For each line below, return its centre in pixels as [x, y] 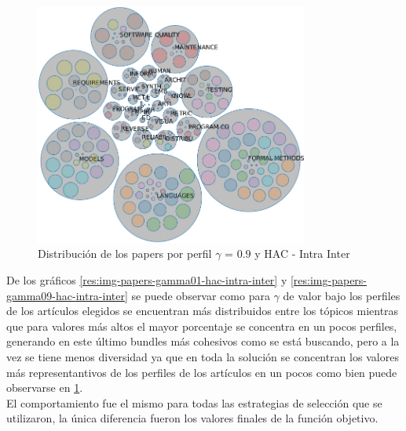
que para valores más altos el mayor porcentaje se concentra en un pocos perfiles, [202, 326]
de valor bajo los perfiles [342, 295]
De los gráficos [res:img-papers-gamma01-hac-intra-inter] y [147, 279]
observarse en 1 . [45, 388]
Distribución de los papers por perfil [125, 254]
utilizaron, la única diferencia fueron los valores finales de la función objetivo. [192, 418]
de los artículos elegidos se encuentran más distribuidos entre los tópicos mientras [203, 311]
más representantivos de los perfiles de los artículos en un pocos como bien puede [202, 372]
